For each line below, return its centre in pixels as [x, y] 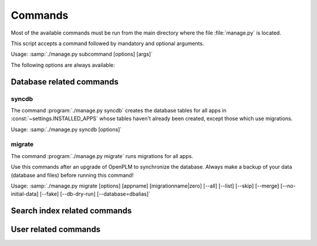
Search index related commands [71, 211]
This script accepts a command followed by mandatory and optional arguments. [107, 43]
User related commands [56, 229]
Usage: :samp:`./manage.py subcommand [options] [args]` [82, 54]
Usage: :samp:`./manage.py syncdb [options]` [66, 129]
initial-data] [25, 194]
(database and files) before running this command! [72, 175]
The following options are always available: [63, 65]
